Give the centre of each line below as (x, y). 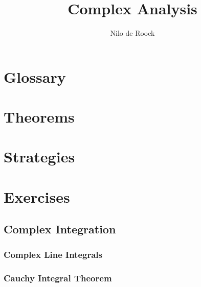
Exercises (37, 196)
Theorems (39, 117)
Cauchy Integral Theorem (58, 278)
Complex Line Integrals (53, 254)
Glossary (35, 76)
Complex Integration (60, 229)
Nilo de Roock (132, 33)
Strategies (39, 157)
